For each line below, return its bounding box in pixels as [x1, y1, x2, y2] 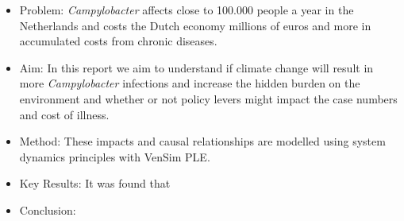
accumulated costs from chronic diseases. [19, 33, 217, 49]
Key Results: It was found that [19, 175, 171, 192]
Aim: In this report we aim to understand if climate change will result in [19, 59, 374, 76]
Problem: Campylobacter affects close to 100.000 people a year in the [19, 2, 354, 17]
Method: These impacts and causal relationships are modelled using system [19, 133, 386, 149]
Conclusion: [19, 201, 76, 218]
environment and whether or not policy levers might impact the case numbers [19, 90, 398, 107]
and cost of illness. [19, 106, 110, 122]
